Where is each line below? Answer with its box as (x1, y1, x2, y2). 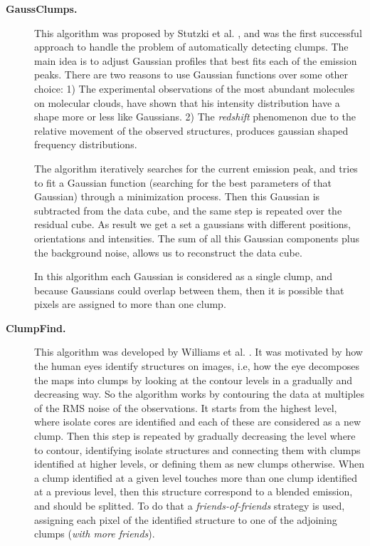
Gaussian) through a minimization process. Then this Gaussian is (34, 189, 320, 204)
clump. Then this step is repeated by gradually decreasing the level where (34, 428, 356, 443)
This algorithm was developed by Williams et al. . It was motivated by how (34, 344, 363, 359)
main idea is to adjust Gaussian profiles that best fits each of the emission (34, 53, 357, 68)
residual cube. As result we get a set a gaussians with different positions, (34, 217, 351, 232)
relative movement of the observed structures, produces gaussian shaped (34, 123, 349, 138)
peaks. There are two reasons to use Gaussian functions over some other (34, 67, 349, 82)
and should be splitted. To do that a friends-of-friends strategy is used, (34, 498, 345, 512)
